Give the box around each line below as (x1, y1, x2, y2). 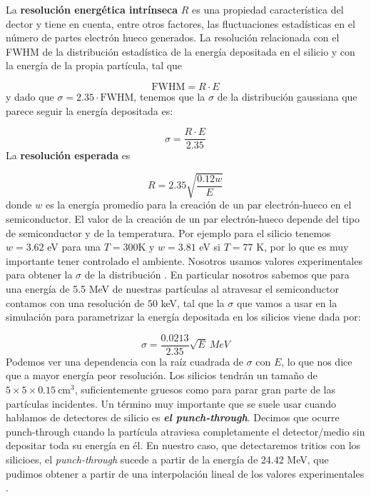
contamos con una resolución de (6, 295, 145, 310)
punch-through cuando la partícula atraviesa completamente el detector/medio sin (6, 423, 365, 438)
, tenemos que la (133, 89, 205, 104)
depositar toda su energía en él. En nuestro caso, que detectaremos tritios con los (6, 438, 361, 453)
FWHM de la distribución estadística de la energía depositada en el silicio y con (6, 44, 355, 59)
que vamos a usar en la (236, 295, 337, 310)
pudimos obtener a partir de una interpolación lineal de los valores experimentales (6, 466, 365, 481)
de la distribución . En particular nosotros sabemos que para (84, 267, 350, 282)
